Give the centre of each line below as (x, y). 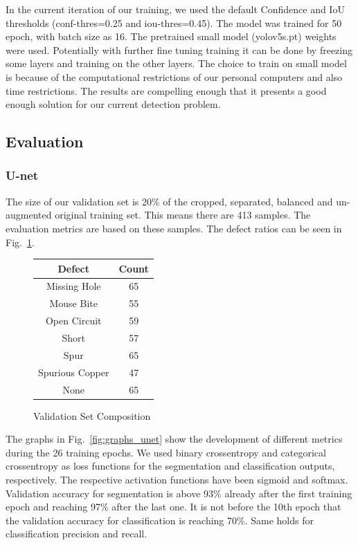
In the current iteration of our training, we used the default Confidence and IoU (175, 9)
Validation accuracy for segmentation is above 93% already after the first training (179, 493)
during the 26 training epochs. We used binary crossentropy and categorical (166, 452)
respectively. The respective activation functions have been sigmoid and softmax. (177, 479)
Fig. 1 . (20, 242)
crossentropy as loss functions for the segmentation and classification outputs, (170, 466)
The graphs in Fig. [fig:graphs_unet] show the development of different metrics (174, 439)
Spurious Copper (74, 372)
